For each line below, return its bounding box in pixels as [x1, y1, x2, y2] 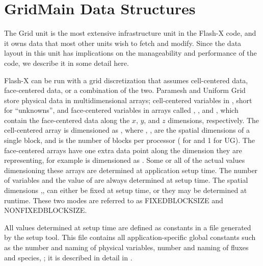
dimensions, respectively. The [168, 114, 259, 125]
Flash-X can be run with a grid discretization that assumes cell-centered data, [4, 75, 248, 85]
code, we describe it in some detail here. [4, 57, 129, 68]
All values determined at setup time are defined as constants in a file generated [4, 222, 251, 232]
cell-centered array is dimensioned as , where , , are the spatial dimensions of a [4, 125, 250, 135]
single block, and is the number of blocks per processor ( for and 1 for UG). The [4, 135, 255, 146]
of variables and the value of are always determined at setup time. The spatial [4, 175, 248, 185]
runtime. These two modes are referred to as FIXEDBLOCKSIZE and [4, 195, 223, 205]
